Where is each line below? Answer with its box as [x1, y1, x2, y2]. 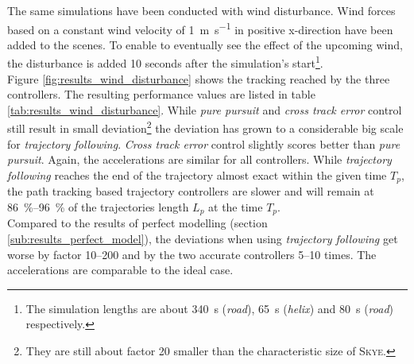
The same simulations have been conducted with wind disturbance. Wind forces [7, 2, 396, 18]
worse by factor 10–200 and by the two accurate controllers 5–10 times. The [7, 246, 377, 262]
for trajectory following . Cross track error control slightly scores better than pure [7, 135, 400, 152]
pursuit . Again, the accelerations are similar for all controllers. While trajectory [7, 151, 392, 168]
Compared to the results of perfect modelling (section [7, 215, 268, 231]
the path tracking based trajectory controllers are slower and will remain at [7, 183, 374, 199]
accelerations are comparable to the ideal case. [7, 261, 234, 278]
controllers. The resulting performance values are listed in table [7, 86, 315, 103]
